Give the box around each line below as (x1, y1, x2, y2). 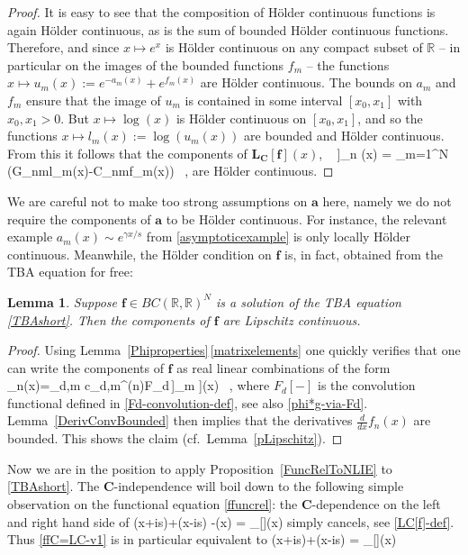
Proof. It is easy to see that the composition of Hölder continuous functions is (7, 3, 436, 21)
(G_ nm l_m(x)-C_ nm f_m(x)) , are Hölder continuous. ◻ (7, 161, 334, 180)
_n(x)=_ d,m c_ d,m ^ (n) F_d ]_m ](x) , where (7, 376, 270, 395)
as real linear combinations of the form (176, 358, 391, 377)
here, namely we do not (322, 191, 452, 210)
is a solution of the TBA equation (215, 292, 401, 311)
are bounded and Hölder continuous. (244, 126, 445, 145)
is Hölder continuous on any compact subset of (165, 38, 423, 57)
